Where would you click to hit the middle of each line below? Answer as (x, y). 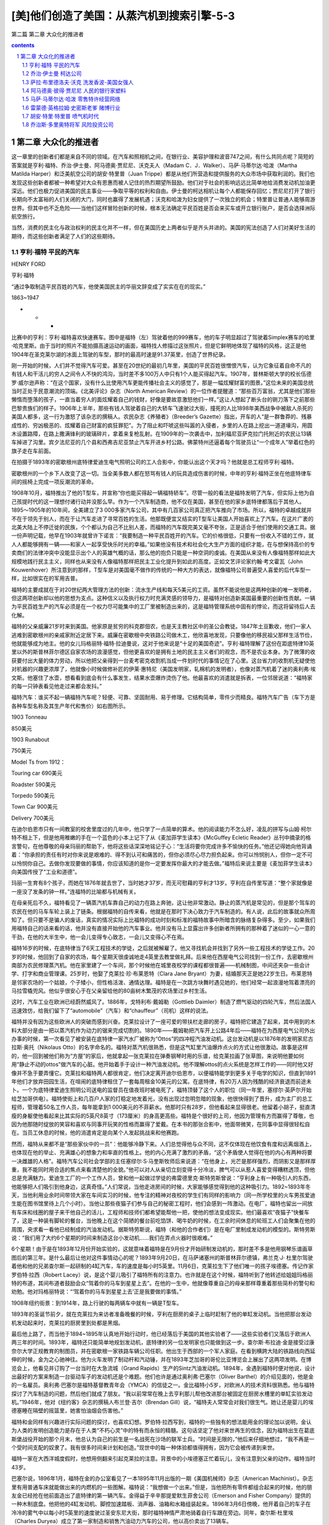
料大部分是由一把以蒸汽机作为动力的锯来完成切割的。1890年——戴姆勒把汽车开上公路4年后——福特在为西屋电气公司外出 (163, 1030)
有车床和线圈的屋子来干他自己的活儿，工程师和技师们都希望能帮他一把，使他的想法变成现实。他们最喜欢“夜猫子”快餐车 (161, 1212)
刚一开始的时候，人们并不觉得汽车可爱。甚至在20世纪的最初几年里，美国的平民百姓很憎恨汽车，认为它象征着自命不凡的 (161, 365)
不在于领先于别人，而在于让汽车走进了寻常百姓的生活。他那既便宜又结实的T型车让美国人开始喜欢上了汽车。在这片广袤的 (162, 518)
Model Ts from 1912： (38, 762)
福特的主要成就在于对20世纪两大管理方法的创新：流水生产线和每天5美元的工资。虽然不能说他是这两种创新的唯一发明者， (163, 589)
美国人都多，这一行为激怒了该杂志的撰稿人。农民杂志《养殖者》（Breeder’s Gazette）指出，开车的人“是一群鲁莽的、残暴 (161, 417)
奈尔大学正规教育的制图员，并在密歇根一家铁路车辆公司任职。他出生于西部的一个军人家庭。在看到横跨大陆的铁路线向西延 (163, 1351)
